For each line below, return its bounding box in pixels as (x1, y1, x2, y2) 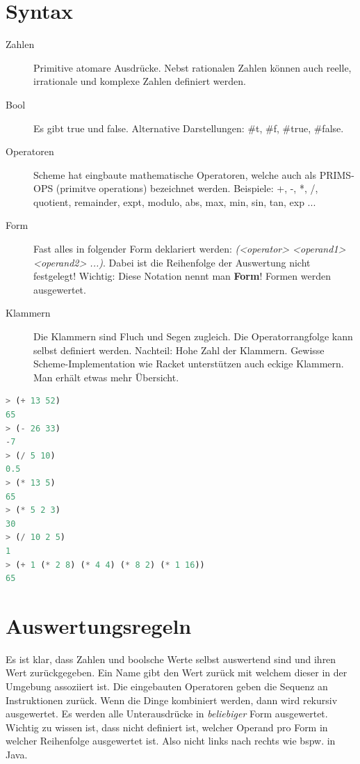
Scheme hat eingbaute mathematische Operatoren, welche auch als (33, 167, 316, 182)
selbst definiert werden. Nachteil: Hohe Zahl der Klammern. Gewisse (33, 342, 325, 357)
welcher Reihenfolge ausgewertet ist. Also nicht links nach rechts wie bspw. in (6, 733, 336, 748)
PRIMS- (319, 167, 354, 182)
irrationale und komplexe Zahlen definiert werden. (33, 74, 246, 88)
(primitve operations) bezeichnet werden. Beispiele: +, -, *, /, (56, 181, 318, 196)
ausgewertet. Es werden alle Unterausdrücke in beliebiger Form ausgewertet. (6, 706, 328, 721)
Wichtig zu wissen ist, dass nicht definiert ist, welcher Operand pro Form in (6, 719, 328, 734)
